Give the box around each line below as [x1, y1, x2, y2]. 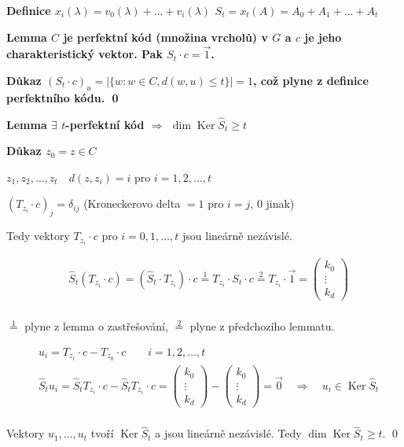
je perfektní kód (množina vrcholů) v [63, 28, 268, 45]
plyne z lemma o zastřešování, [24, 318, 168, 334]
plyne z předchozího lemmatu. [189, 318, 335, 334]
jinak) [266, 195, 295, 212]
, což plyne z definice [253, 72, 369, 88]
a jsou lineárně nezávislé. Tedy [155, 425, 302, 441]
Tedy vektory [6, 227, 70, 244]
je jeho [304, 28, 342, 45]
